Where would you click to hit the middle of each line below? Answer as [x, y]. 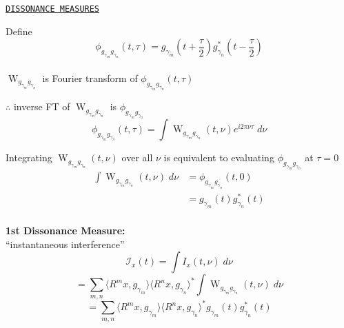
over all [137, 157]
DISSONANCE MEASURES [53, 9]
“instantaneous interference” [65, 244]
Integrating [29, 157]
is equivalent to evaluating [219, 157]
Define [19, 31]
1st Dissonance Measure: [65, 230]
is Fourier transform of [90, 78]
